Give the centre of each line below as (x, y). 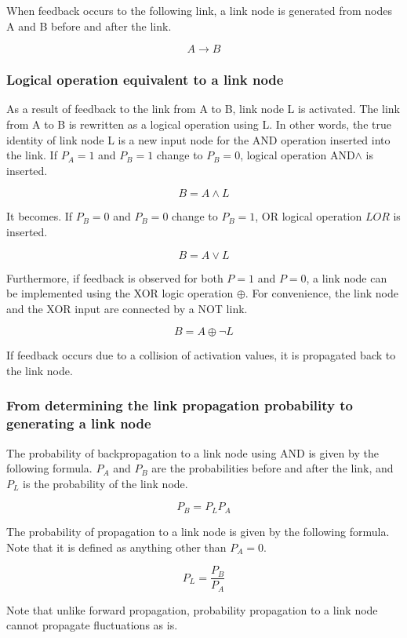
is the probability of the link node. (105, 483)
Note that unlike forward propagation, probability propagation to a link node (192, 609)
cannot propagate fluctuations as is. (92, 625)
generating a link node (79, 423)
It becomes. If (40, 216)
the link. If (32, 155)
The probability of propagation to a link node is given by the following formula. (198, 531)
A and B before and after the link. (89, 26)
